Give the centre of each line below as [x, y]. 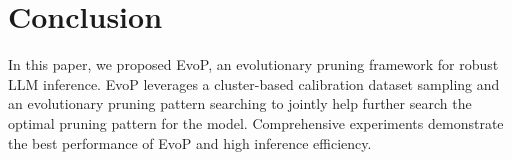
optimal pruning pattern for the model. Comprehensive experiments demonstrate [256, 122]
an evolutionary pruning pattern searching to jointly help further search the [240, 103]
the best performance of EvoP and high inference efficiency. [190, 142]
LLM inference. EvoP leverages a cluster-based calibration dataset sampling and [254, 83]
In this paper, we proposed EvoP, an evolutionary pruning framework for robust [253, 64]
